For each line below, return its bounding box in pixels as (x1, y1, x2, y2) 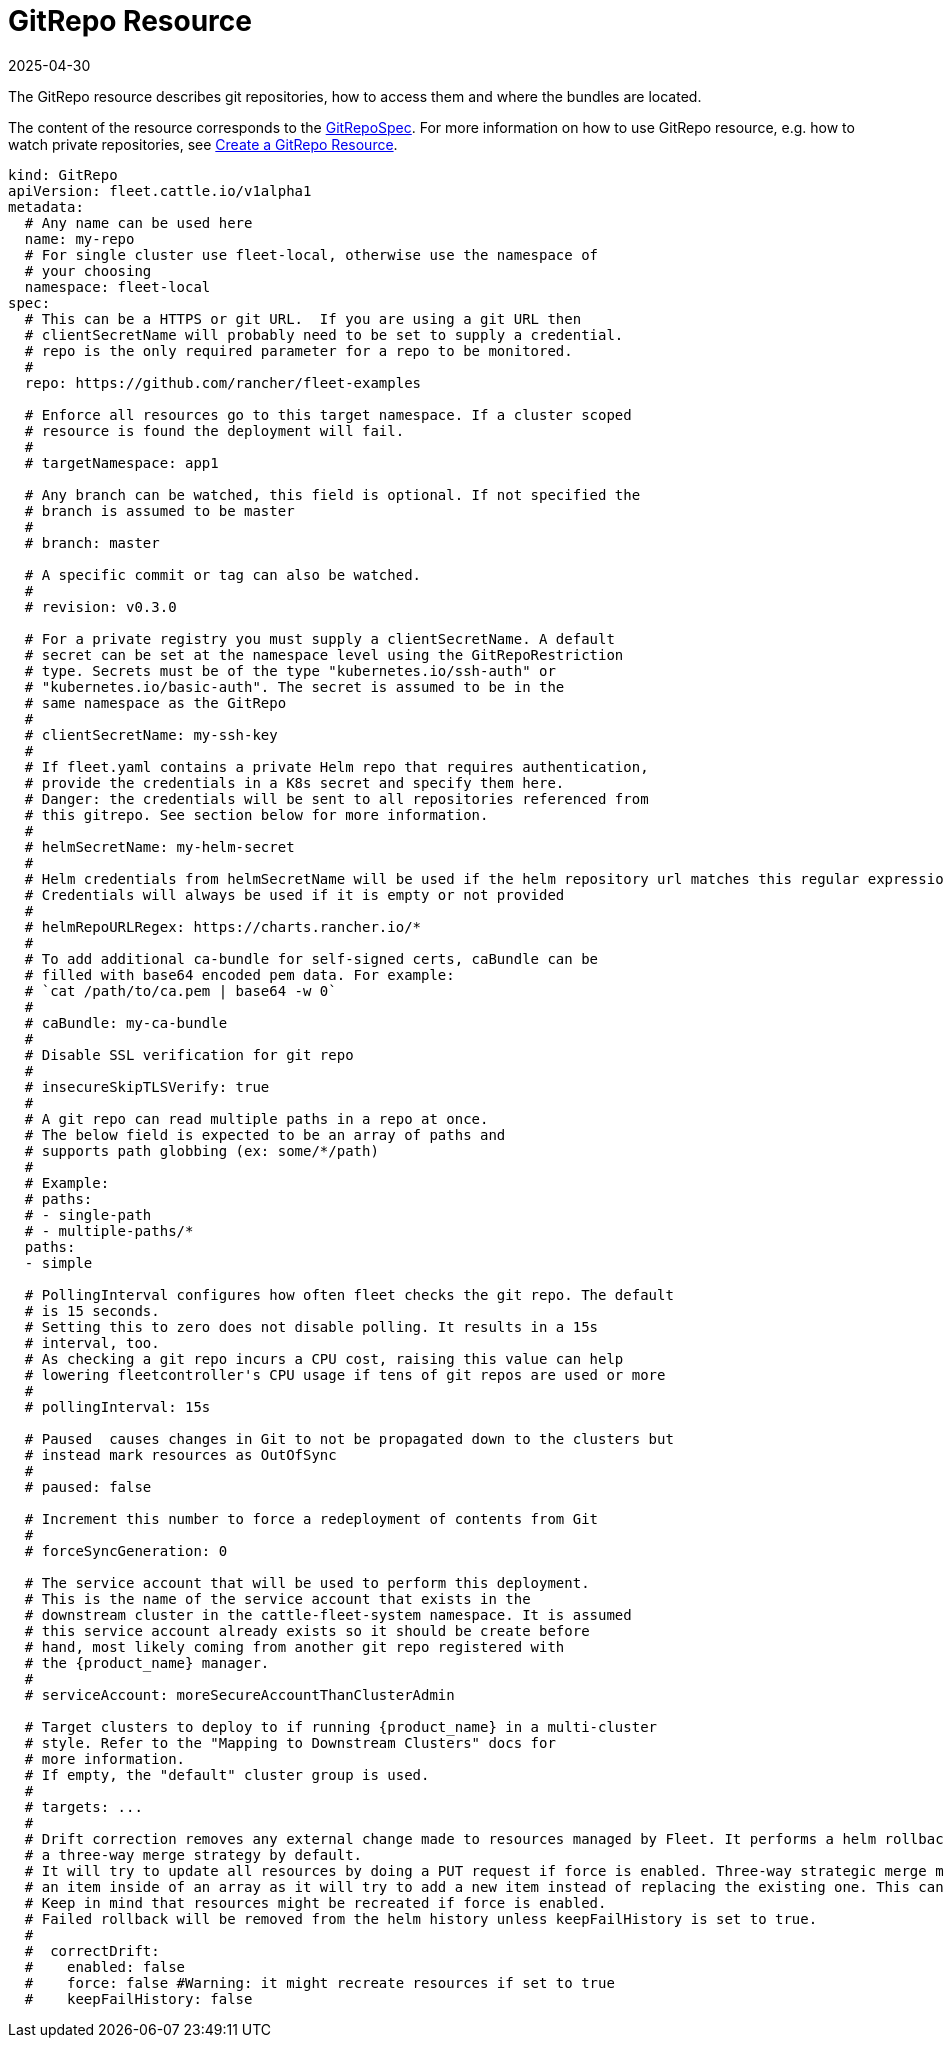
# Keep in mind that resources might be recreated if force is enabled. (24, 1894, 607, 1911)
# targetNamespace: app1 (24, 454, 219, 471)
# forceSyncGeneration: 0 (24, 1542, 228, 1559)
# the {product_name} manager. (24, 1654, 270, 1671)
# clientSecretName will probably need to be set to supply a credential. (24, 326, 624, 343)
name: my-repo (24, 230, 135, 247)
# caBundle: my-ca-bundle (24, 1014, 228, 1031)
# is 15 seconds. (24, 1302, 160, 1319)
